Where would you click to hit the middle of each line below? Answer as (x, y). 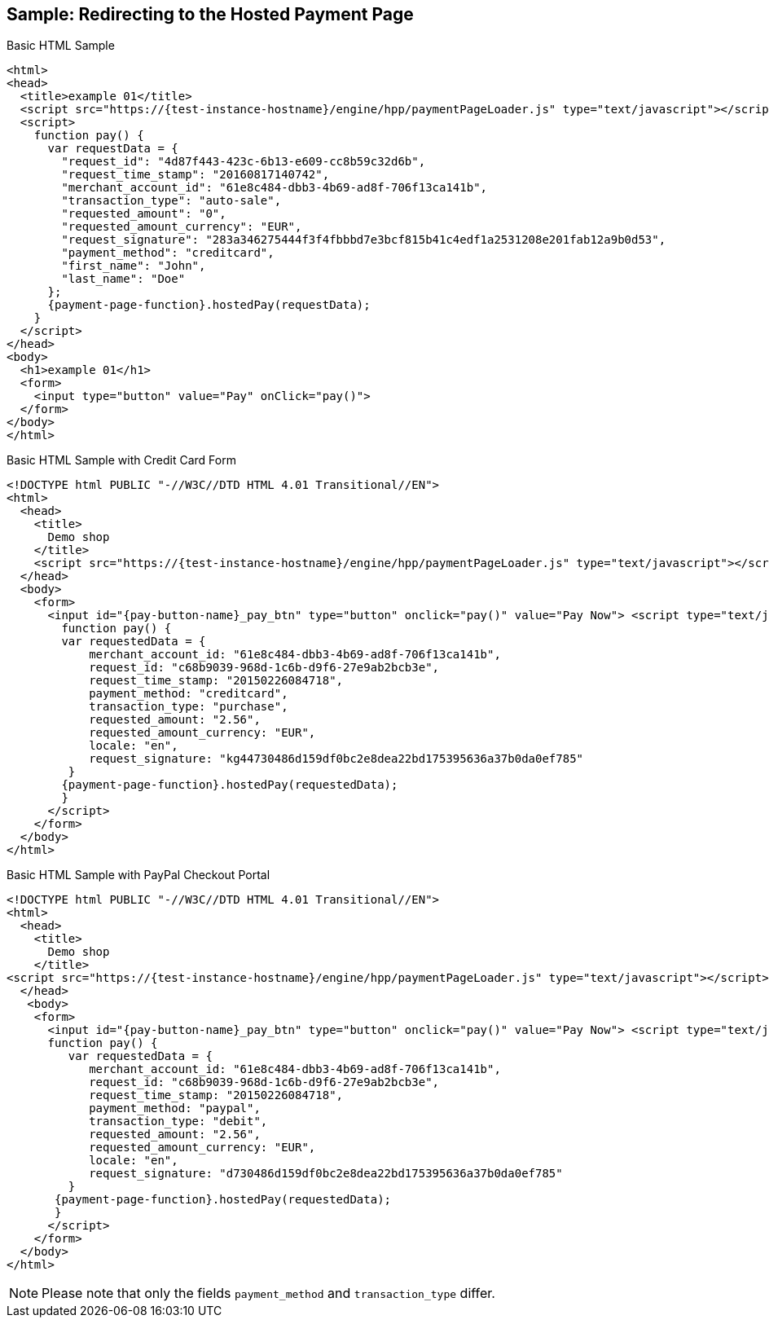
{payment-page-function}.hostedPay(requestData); (209, 305)
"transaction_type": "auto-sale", (171, 201)
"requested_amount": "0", (144, 214)
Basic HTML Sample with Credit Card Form (121, 460)
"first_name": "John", (134, 266)
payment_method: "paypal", (175, 1108)
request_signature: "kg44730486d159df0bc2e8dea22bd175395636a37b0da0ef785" (336, 759)
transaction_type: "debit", (178, 1122)
